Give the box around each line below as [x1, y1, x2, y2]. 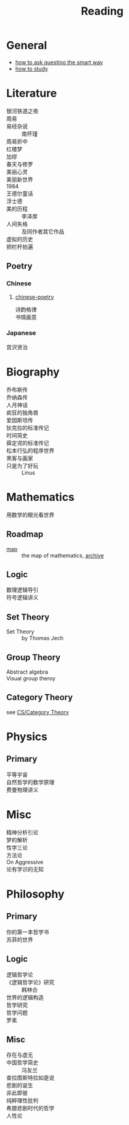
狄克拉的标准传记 [6, 424, 49, 431]
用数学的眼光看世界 [6, 511, 55, 518]
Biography [6, 365, 60, 379]
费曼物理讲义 [6, 786, 38, 793]
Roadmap [6, 529, 44, 540]
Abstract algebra [6, 668, 49, 675]
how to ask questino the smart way [15, 58, 103, 66]
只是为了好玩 [6, 462, 38, 469]
